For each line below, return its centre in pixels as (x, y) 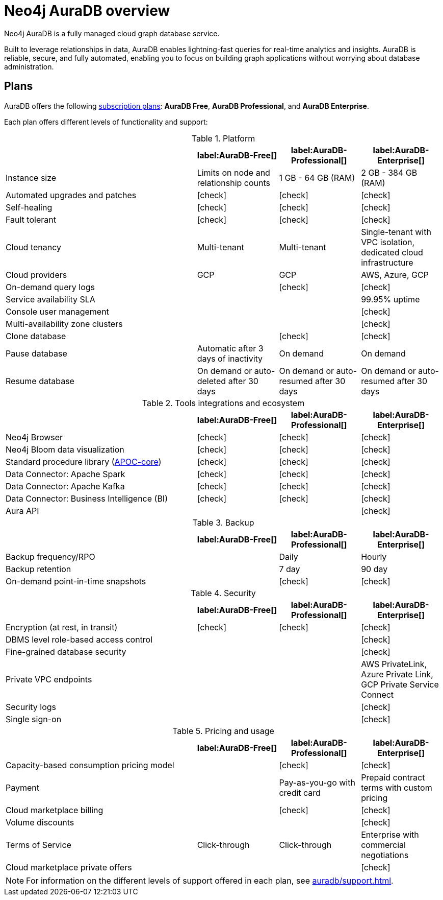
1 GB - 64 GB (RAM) (317, 177)
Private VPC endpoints (49, 679)
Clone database (36, 336)
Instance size (31, 177)
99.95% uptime (390, 299)
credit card (300, 792)
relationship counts (233, 183)
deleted (212, 381)
